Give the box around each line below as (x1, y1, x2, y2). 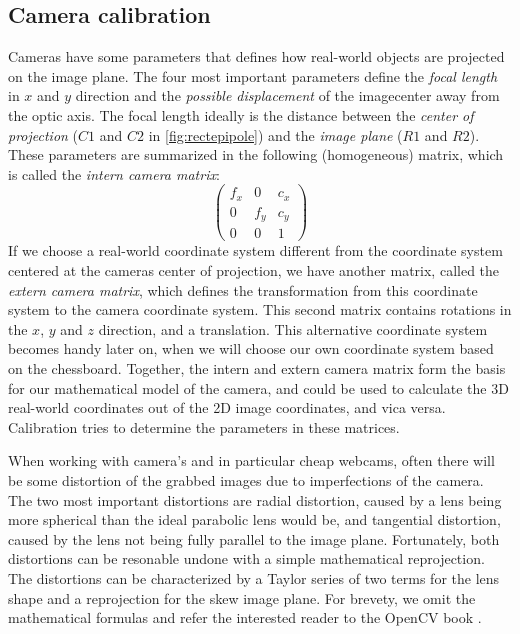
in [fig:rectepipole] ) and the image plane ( (148, 124, 403, 145)
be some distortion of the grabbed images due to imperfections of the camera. (8, 469, 484, 490)
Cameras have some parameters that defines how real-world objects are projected (8, 46, 505, 67)
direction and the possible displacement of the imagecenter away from (75, 85, 500, 106)
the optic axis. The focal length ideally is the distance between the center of (8, 104, 474, 125)
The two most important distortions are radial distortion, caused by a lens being (8, 489, 502, 510)
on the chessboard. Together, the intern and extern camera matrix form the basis (8, 357, 506, 378)
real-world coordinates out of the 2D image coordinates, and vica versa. (8, 397, 446, 418)
